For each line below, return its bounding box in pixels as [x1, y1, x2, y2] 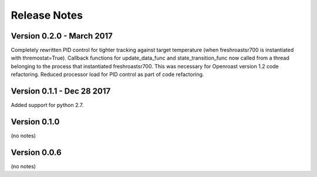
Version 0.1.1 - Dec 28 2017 [11, 86, 111, 96]
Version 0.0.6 [11, 147, 62, 157]
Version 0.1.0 [11, 117, 60, 127]
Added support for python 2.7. [11, 102, 84, 109]
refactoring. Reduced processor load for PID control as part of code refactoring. [11, 71, 204, 78]
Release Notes [11, 9, 83, 22]
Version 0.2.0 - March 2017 [11, 31, 113, 41]
